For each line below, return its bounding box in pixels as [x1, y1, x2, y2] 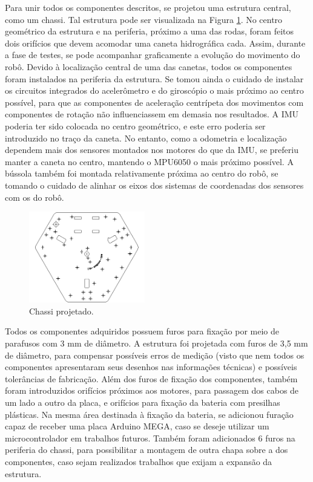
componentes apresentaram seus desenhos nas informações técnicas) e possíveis [5, 360, 297, 373]
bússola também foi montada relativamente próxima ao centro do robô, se [5, 167, 278, 180]
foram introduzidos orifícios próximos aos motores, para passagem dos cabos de [5, 384, 299, 397]
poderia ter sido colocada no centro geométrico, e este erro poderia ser [5, 119, 266, 132]
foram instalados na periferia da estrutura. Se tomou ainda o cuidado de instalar [5, 72, 304, 85]
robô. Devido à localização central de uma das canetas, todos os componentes [5, 60, 292, 73]
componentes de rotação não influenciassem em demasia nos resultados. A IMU [5, 108, 299, 120]
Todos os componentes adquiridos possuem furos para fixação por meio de [5, 325, 279, 337]
